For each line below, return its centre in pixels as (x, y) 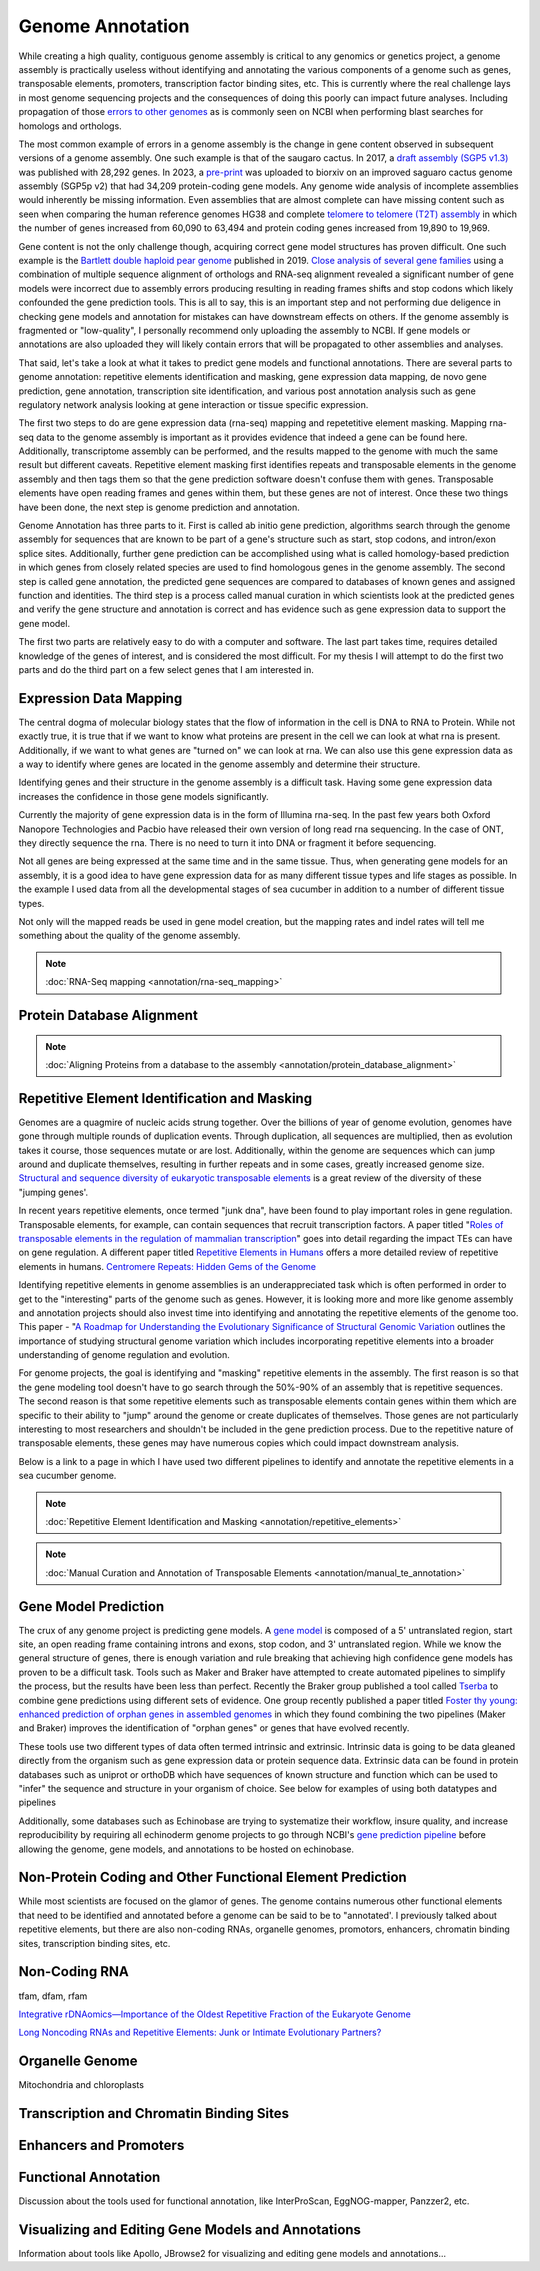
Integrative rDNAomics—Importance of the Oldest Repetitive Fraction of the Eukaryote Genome (215, 2014)
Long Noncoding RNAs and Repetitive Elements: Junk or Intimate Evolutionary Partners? (200, 2032)
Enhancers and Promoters (101, 2145)
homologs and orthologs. (70, 126)
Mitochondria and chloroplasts (81, 2085)
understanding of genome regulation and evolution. (124, 1355)
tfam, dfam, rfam (53, 1996)
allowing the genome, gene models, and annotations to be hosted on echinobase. (186, 1849)
